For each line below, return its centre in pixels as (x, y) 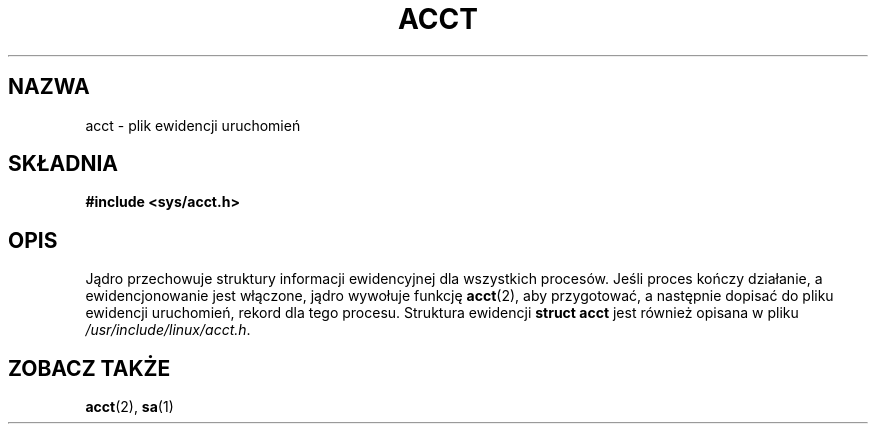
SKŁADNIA (63, 164)
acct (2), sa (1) (129, 407)
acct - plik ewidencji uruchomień (193, 125)
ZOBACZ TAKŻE (89, 368)
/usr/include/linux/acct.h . (168, 330)
